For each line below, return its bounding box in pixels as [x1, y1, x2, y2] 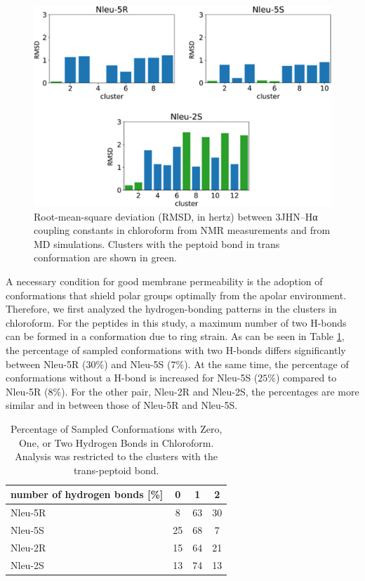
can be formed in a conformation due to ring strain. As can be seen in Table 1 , [6, 329, 345, 344]
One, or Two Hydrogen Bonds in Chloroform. [18, 435, 214, 450]
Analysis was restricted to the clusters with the [15, 449, 218, 464]
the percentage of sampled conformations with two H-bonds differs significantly [6, 343, 346, 358]
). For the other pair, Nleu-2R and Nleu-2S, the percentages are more [61, 384, 359, 398]
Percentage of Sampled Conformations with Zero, [10, 422, 223, 436]
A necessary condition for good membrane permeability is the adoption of [6, 274, 323, 289]
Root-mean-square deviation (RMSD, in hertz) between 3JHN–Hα [34, 209, 318, 223]
